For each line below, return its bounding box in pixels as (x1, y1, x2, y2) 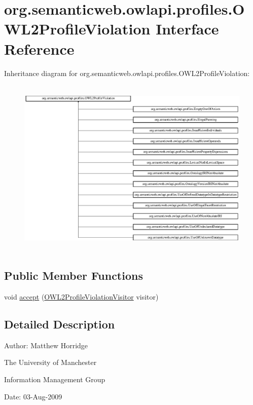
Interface (156, 18, 219, 39)
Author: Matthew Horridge (4, 340, 88, 350)
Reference (4, 38, 75, 59)
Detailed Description (4, 316, 115, 332)
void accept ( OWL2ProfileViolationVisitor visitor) (4, 291, 159, 302)
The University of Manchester (4, 357, 97, 367)
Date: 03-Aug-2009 (4, 391, 62, 401)
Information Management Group (4, 374, 105, 384)
